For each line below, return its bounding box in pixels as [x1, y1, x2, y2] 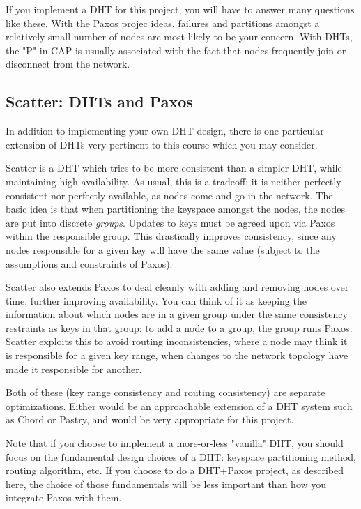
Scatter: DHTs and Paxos [6, 91, 193, 112]
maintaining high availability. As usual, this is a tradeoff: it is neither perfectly [6, 174, 341, 188]
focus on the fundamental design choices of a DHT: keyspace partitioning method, [6, 449, 356, 464]
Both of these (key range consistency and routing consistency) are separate [6, 385, 325, 400]
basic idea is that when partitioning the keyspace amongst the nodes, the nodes [6, 202, 345, 216]
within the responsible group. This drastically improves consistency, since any [6, 229, 337, 243]
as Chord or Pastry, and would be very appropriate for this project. [6, 412, 294, 427]
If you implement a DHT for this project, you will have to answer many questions [6, 2, 355, 16]
